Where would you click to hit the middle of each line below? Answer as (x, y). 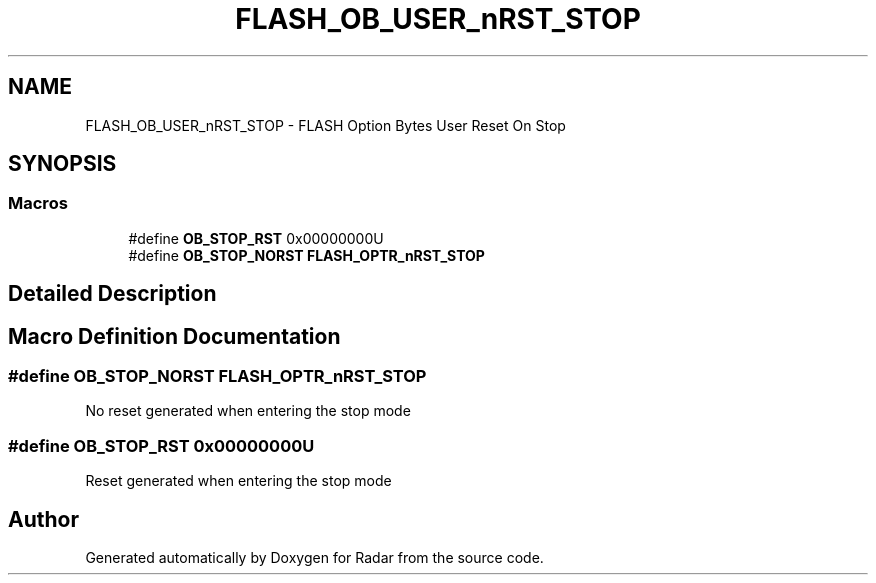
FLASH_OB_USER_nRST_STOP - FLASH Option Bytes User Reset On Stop (325, 125)
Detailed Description (112, 294)
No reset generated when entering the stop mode (248, 411)
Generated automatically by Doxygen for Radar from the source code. (314, 558)
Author (43, 519)
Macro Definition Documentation (174, 336)
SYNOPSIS (62, 164)
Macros (38, 203)
